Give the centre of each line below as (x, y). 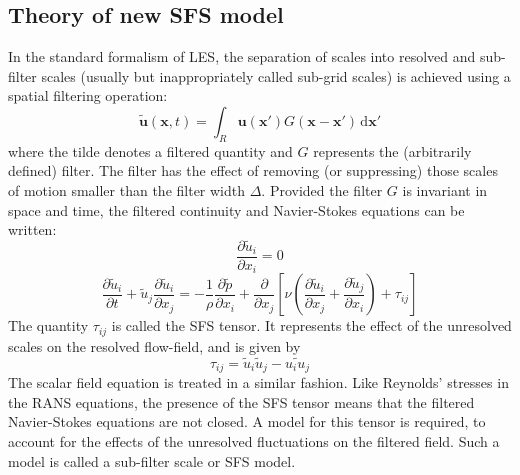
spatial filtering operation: (88, 95)
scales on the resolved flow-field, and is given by (154, 345)
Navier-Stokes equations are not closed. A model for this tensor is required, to (247, 421)
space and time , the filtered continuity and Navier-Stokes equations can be (236, 209)
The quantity (48, 325)
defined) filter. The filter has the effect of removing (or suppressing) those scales (253, 170)
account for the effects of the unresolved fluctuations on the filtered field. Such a (254, 440)
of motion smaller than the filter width (127, 189)
